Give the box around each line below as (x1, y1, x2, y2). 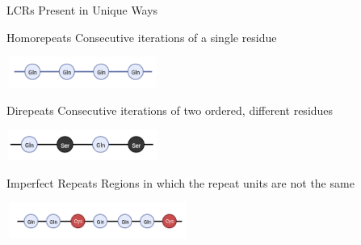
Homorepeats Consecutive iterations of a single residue (6, 28, 277, 45)
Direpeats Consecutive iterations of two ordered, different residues (6, 101, 334, 118)
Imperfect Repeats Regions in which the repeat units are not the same (6, 174, 355, 191)
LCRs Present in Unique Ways (6, 2, 158, 18)
